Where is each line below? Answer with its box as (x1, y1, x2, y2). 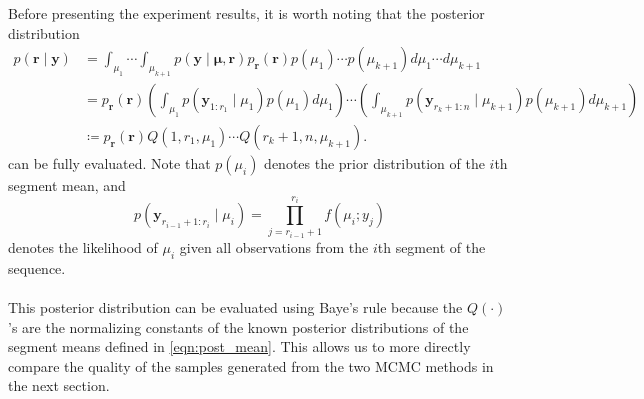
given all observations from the (179, 237, 369, 258)
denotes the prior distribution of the (264, 153, 485, 174)
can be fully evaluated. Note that (8, 153, 211, 174)
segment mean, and (8, 175, 126, 196)
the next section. (8, 375, 110, 396)
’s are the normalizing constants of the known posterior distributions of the (8, 316, 469, 337)
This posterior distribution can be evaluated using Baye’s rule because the (8, 297, 463, 318)
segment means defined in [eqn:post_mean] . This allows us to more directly (8, 336, 471, 357)
